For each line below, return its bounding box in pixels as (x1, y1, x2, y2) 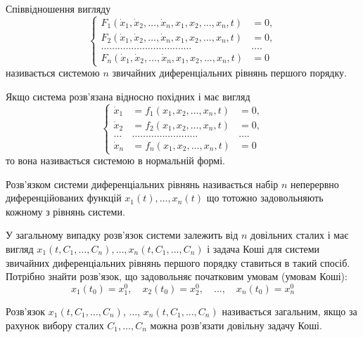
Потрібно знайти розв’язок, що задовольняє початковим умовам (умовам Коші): (6, 269, 348, 284)
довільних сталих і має (250, 227, 349, 242)
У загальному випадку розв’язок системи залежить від (6, 227, 238, 242)
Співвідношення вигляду (6, 1, 111, 15)
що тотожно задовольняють (206, 190, 324, 205)
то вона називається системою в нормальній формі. (6, 153, 225, 168)
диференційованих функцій (6, 190, 122, 205)
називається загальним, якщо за (222, 304, 357, 319)
